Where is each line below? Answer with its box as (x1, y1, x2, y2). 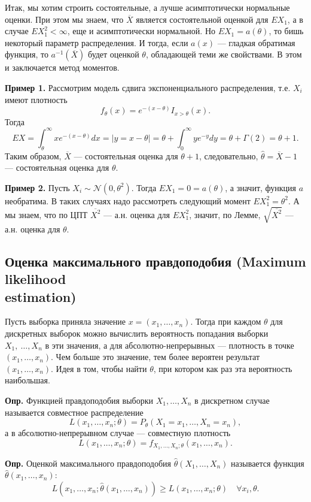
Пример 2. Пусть (5, 181, 70, 193)
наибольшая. (5, 374, 50, 386)
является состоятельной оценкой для (136, 13, 269, 25)
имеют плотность (5, 93, 68, 105)
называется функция (231, 456, 304, 469)
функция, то (5, 48, 48, 61)
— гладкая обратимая (217, 36, 295, 49)
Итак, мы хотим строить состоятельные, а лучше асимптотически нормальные (5, 1, 290, 13)
